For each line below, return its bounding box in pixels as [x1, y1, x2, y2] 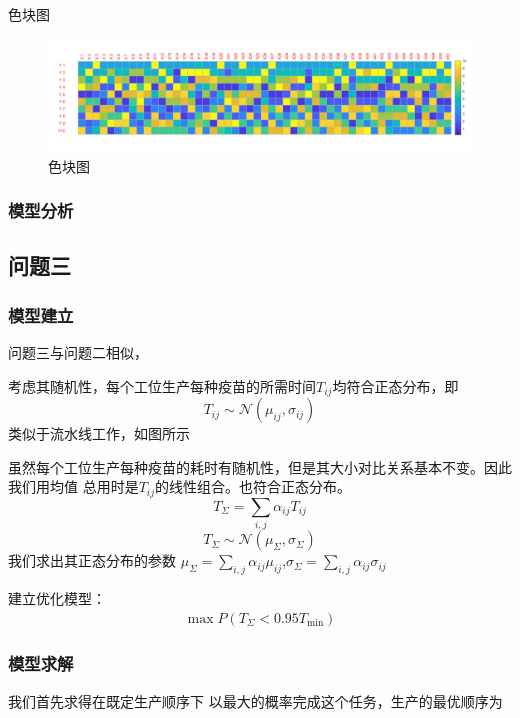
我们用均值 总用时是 [8, 476, 139, 497]
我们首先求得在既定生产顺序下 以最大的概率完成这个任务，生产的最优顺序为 [8, 690, 503, 711]
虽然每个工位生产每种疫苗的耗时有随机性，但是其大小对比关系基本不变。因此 [8, 456, 512, 477]
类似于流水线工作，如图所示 [8, 423, 190, 444]
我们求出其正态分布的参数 [8, 550, 176, 571]
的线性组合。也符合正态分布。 [155, 476, 352, 497]
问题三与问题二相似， [8, 342, 148, 363]
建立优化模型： [8, 587, 106, 608]
